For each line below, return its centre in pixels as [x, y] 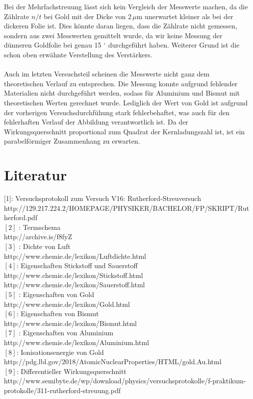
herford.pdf [21, 217]
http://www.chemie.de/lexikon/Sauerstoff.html [75, 285]
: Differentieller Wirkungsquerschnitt [71, 371]
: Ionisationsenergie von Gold [60, 352]
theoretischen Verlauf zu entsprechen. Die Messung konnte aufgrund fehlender [121, 83]
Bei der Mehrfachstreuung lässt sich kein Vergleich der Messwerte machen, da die [126, 6]
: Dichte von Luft [45, 246]
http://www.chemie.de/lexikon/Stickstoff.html [74, 275]
